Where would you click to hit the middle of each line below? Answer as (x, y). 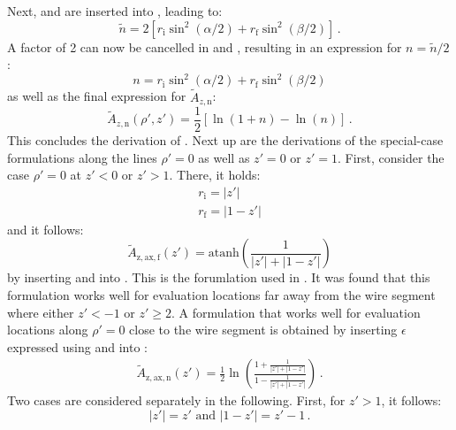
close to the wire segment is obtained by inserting (263, 330)
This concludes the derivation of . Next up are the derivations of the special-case (225, 140)
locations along (48, 330)
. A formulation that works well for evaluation (296, 312)
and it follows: (46, 229)
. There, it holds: (215, 175)
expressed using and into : (77, 346)
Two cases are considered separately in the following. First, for (176, 400)
